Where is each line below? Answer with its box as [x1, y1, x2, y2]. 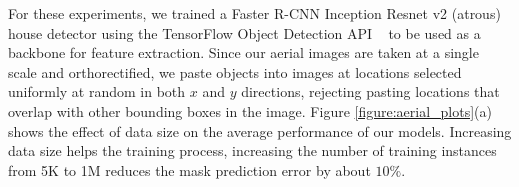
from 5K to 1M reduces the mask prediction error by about [8, 159, 371, 180]
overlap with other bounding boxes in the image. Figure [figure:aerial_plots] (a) [8, 100, 493, 121]
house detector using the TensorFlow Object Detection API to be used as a [8, 22, 481, 43]
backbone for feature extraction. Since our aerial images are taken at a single [8, 42, 479, 63]
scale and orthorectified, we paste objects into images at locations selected [8, 61, 462, 82]
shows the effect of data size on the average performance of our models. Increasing [8, 120, 512, 141]
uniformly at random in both [8, 81, 186, 102]
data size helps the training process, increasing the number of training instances [8, 140, 497, 161]
